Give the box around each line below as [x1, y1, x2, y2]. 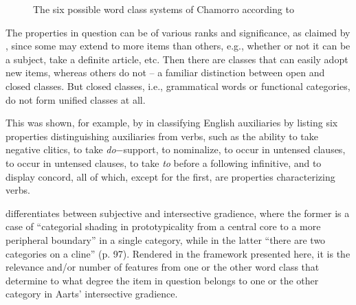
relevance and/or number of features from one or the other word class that [5, 260, 320, 274]
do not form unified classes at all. [5, 92, 146, 106]
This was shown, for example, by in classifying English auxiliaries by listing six [5, 115, 338, 130]
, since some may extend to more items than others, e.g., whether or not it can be [5, 38, 351, 53]
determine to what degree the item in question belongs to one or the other [5, 273, 319, 287]
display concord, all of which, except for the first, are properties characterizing [5, 169, 335, 183]
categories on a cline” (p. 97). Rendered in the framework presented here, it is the [5, 246, 351, 260]
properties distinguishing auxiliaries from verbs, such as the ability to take [5, 128, 318, 143]
